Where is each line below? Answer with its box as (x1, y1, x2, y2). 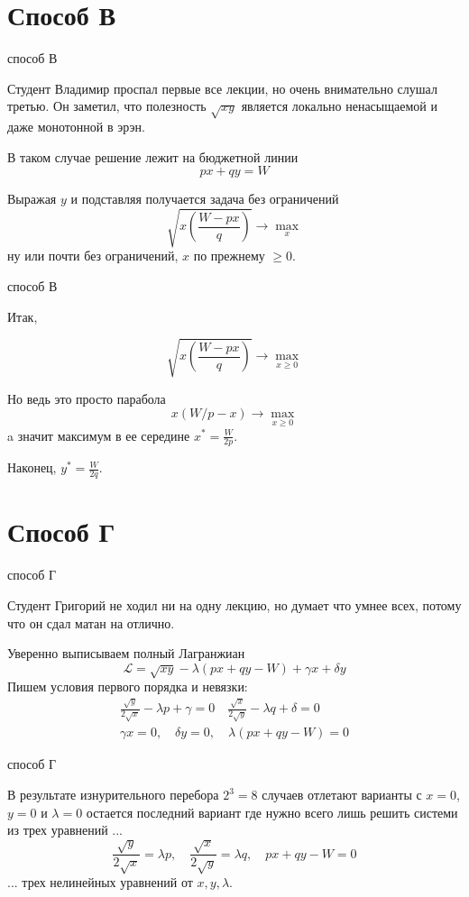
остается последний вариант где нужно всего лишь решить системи (86, 802, 458, 821)
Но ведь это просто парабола (7, 389, 166, 407)
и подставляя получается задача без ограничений (70, 189, 339, 208)
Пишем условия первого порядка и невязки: (7, 677, 248, 696)
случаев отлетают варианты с (262, 785, 422, 803)
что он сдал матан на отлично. (7, 613, 175, 632)
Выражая (7, 189, 57, 208)
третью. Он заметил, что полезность (7, 96, 207, 115)
